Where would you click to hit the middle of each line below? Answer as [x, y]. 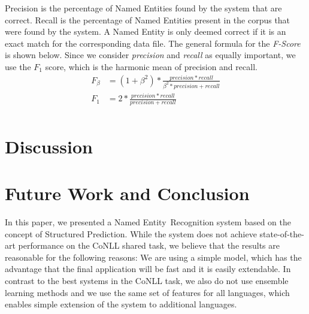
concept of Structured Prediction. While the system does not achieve [131, 233]
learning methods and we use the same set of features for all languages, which [147, 292]
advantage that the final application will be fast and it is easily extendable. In [148, 269]
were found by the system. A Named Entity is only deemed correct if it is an [146, 31]
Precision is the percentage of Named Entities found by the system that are [143, 8]
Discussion [49, 146]
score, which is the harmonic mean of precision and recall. [151, 66]
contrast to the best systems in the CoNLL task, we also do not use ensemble [147, 280]
